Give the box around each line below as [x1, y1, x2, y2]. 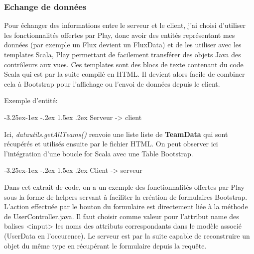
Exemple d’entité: [4, 95, 58, 106]
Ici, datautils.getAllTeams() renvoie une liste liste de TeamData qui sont [4, 128, 228, 139]
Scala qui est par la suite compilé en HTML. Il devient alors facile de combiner [4, 69, 245, 79]
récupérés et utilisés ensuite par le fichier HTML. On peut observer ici [4, 138, 218, 149]
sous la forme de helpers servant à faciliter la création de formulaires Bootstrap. [4, 191, 248, 202]
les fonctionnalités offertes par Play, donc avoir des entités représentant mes [4, 29, 235, 40]
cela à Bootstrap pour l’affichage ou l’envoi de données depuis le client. [4, 78, 220, 89]
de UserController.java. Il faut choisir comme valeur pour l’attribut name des [4, 211, 239, 221]
